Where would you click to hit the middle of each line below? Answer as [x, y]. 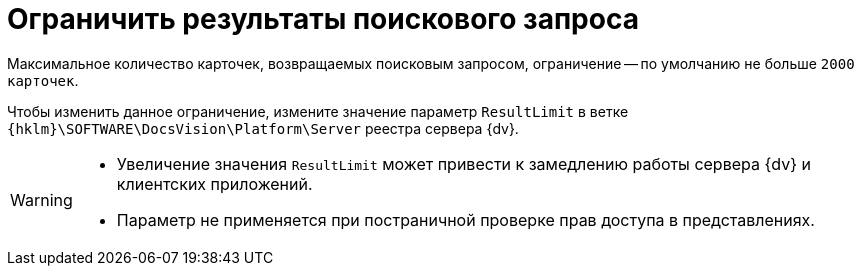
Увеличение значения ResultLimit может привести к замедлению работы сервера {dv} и [463, 163]
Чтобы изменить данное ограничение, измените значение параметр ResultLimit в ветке [318, 111]
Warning [41, 199]
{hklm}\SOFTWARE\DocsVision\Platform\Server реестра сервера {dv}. [263, 128]
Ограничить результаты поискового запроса [323, 19]
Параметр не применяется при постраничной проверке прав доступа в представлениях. [465, 219]
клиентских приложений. [214, 183]
